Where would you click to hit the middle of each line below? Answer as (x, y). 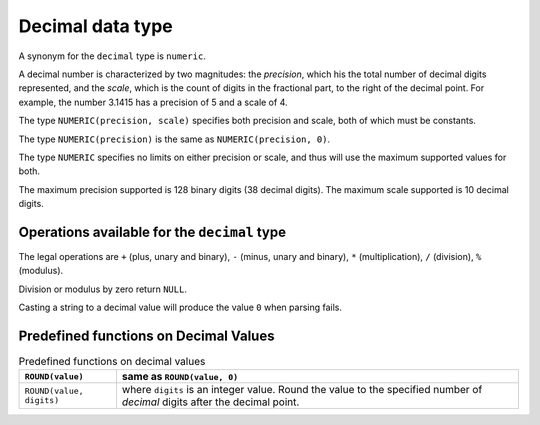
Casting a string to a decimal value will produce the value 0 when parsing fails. (180, 307)
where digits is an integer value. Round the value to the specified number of (302, 390)
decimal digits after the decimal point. (210, 402)
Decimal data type (96, 26)
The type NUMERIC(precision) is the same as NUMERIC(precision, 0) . (174, 139)
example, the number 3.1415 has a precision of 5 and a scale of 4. (153, 102)
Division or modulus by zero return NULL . (102, 289)
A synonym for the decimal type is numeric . (112, 56)
